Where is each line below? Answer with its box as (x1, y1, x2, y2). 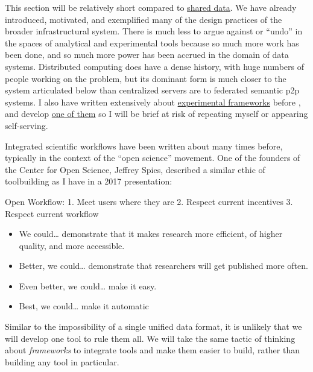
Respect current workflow (5, 207, 99, 219)
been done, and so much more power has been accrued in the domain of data (5, 48, 289, 61)
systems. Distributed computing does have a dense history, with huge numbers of (5, 60, 304, 72)
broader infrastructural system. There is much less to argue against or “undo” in (5, 25, 303, 37)
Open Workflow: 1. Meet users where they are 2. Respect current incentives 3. (5, 195, 293, 207)
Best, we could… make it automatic (19, 300, 149, 312)
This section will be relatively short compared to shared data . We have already (5, 1, 297, 13)
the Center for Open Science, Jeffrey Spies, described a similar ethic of (5, 163, 265, 175)
